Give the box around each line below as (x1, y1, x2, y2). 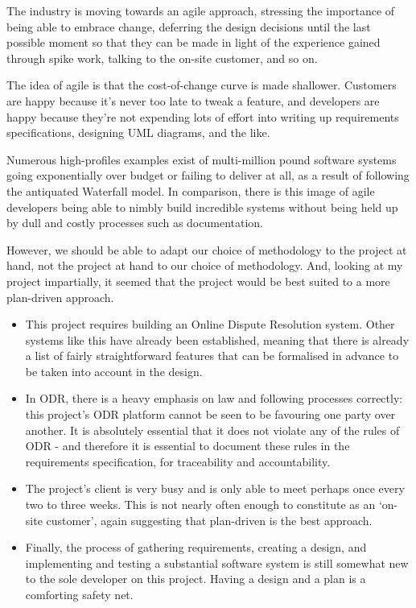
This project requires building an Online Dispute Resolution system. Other (25, 316, 395, 333)
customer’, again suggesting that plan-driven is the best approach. (46, 511, 373, 528)
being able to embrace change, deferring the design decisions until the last (6, 18, 371, 35)
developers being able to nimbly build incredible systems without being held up (6, 198, 398, 215)
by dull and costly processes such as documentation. (6, 214, 263, 231)
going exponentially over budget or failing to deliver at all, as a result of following (6, 167, 410, 184)
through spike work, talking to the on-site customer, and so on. (6, 49, 318, 66)
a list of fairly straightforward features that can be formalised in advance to (25, 347, 399, 364)
